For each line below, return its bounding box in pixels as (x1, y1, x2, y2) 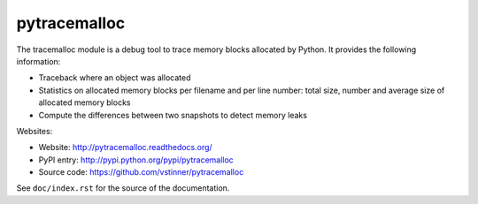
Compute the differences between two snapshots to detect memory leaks (38, 110, 307, 120)
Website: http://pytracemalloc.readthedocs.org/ (38, 142, 212, 153)
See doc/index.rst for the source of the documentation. (16, 183, 230, 193)
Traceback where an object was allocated (38, 72, 191, 83)
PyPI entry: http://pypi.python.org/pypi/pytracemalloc (38, 155, 234, 165)
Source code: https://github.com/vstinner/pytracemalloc (38, 167, 244, 178)
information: (16, 56, 61, 66)
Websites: (16, 125, 53, 136)
